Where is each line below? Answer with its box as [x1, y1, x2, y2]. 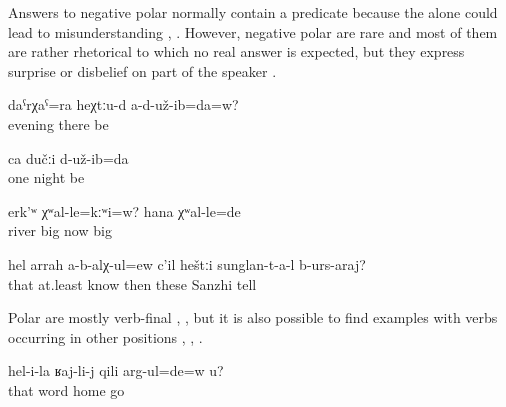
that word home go [8, 379, 125, 400]
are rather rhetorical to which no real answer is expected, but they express [8, 41, 465, 62]
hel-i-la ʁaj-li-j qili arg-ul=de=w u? [8, 360, 224, 381]
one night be [8, 167, 85, 188]
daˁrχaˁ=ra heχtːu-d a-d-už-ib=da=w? [8, 94, 239, 115]
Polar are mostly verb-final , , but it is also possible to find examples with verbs [8, 307, 498, 328]
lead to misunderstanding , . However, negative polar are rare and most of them [8, 21, 498, 42]
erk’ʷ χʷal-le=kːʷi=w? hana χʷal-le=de [8, 200, 241, 221]
